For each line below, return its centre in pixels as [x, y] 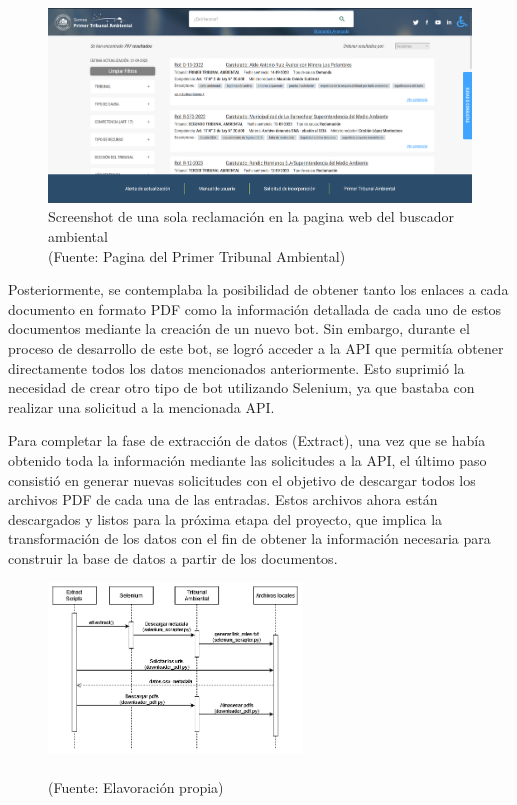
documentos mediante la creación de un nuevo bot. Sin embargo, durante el [239, 328]
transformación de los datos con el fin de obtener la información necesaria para [249, 538]
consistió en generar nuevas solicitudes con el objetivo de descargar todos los [242, 479]
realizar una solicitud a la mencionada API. [141, 406]
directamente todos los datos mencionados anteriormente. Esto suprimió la [236, 367]
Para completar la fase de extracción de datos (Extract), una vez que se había [247, 440]
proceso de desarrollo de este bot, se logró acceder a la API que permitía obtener [256, 347]
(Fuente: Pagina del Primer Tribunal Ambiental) [197, 255]
